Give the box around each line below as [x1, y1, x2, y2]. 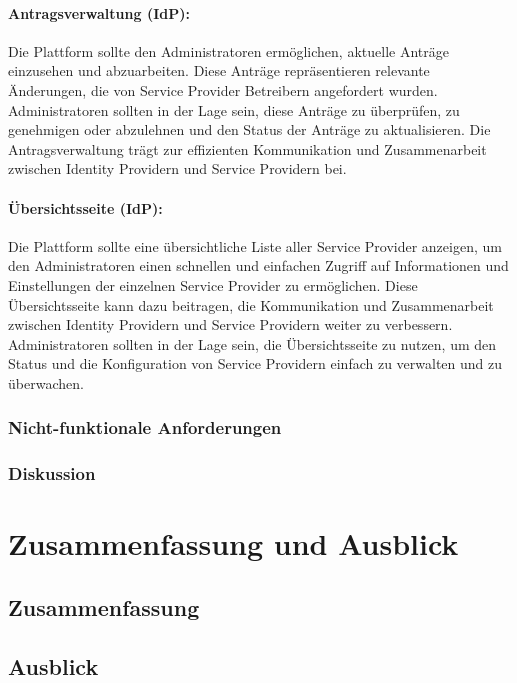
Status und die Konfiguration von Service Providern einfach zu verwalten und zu [8, 353, 503, 374]
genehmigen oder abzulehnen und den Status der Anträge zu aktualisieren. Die [8, 119, 491, 140]
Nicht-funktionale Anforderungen [8, 415, 282, 440]
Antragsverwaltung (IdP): [8, 2, 190, 23]
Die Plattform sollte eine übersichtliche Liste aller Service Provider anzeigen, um [8, 235, 502, 256]
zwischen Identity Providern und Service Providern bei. [8, 158, 347, 179]
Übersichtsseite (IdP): [8, 197, 163, 218]
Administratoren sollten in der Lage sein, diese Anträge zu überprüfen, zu [8, 99, 460, 120]
